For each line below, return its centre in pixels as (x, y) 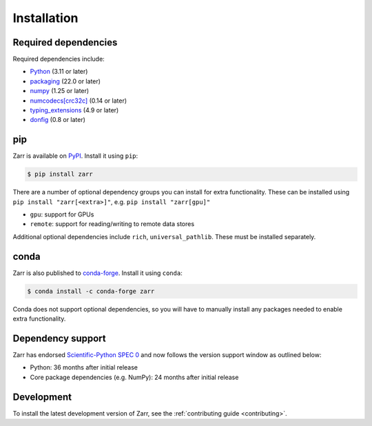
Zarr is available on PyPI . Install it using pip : (75, 156)
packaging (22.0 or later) (65, 81)
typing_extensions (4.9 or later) (74, 110)
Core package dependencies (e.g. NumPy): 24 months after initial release (134, 377)
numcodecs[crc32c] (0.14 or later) (79, 101)
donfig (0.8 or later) (58, 120)
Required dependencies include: (59, 59)
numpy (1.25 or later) (60, 91)
